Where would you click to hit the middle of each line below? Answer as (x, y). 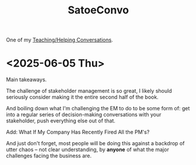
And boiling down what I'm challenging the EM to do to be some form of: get (98, 108)
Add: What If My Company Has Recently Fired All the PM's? (78, 132)
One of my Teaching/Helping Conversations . (59, 40)
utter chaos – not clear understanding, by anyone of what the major (88, 150)
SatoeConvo (98, 10)
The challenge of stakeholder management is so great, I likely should (89, 91)
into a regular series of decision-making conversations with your (84, 115)
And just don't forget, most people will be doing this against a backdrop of (95, 143)
